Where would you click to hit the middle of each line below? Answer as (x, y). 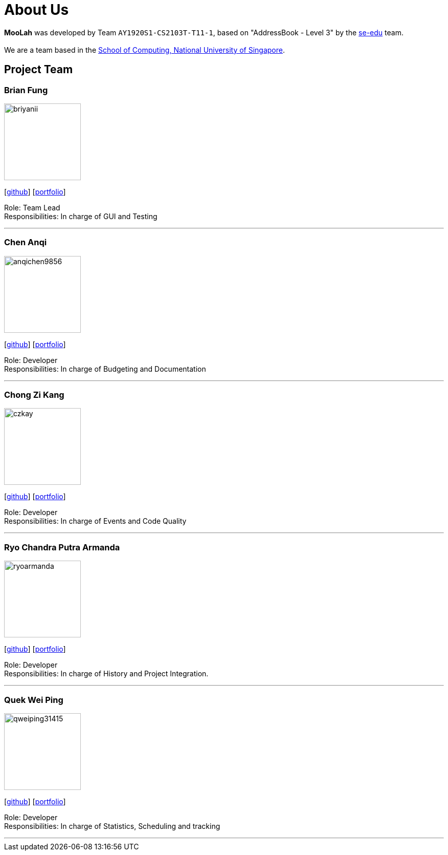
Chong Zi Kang (34, 395)
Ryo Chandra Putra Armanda (62, 547)
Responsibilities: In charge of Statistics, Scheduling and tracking (112, 826)
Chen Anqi (26, 242)
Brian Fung (26, 90)
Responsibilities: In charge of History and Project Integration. (106, 674)
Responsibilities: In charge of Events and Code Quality (95, 521)
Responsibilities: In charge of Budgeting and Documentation (105, 369)
